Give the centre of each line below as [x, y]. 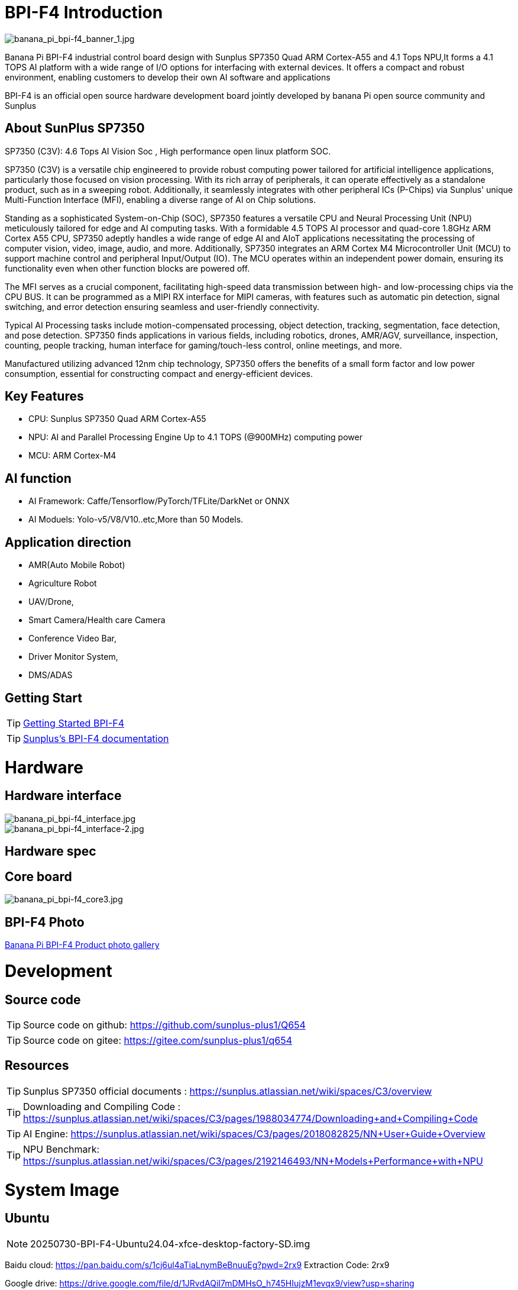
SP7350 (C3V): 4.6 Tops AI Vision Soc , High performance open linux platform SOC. [168, 151]
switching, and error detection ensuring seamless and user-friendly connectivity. [162, 307]
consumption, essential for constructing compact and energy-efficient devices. [159, 373]
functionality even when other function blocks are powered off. [127, 268]
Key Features [44, 396]
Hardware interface [63, 796]
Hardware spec [51, 852]
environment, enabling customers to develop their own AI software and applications [168, 77]
